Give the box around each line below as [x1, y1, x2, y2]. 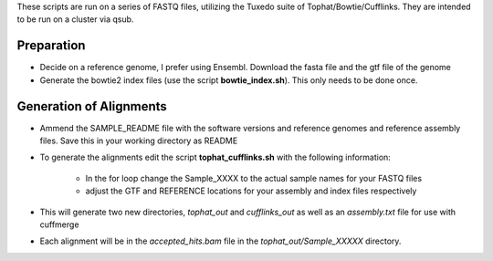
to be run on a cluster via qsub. [16, 14, 134, 25]
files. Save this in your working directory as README [39, 135, 238, 146]
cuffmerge [39, 219, 79, 230]
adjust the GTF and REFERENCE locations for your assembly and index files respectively [85, 185, 417, 196]
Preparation [16, 37, 86, 54]
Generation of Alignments [16, 99, 168, 114]
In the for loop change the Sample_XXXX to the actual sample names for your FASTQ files [85, 172, 423, 183]
